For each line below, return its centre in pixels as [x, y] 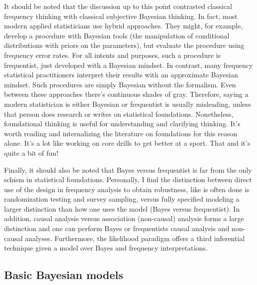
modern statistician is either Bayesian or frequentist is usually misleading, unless [127, 104]
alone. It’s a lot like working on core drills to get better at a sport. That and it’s [127, 143]
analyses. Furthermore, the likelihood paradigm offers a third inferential [135, 238]
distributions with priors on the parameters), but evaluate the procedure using [124, 45]
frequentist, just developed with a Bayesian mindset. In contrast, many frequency [128, 65]
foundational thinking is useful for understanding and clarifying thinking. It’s [122, 124]
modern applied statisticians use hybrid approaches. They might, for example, [123, 26]
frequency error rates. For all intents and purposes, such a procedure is [112, 55]
